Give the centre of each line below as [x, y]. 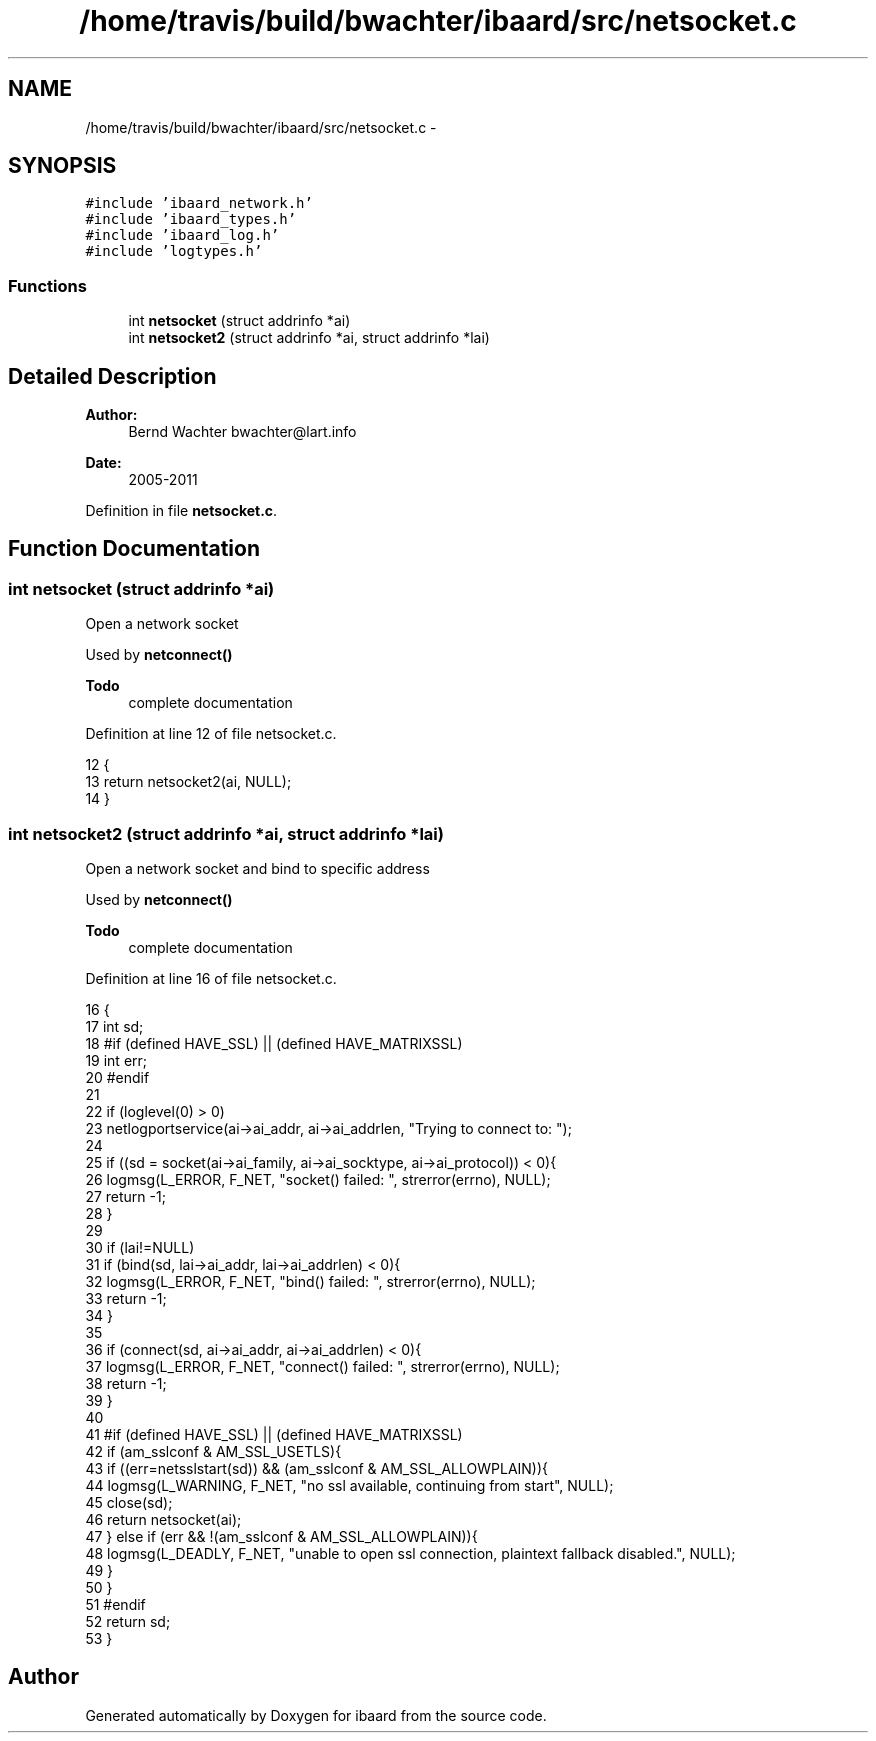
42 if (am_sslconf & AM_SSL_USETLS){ [213, 1451]
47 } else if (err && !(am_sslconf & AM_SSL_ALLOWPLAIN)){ [281, 1536]
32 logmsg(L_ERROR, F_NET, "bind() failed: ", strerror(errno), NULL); [310, 1281]
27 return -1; [125, 1196]
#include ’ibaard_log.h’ [182, 235]
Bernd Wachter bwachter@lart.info [242, 432]
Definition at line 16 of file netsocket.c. [211, 978]
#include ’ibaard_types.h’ [191, 219]
